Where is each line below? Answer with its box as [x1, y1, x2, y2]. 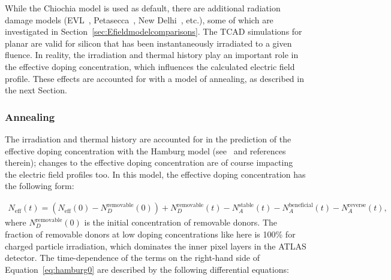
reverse [348, 202, 366, 208]
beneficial [288, 202, 313, 208]
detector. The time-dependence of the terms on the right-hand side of [5, 251, 260, 264]
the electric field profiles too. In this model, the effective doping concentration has [5, 168, 306, 180]
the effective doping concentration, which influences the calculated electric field [5, 60, 295, 72]
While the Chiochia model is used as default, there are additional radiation [5, 2, 281, 14]
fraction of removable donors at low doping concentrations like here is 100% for [5, 228, 296, 241]
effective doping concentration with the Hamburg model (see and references [5, 144, 286, 157]
